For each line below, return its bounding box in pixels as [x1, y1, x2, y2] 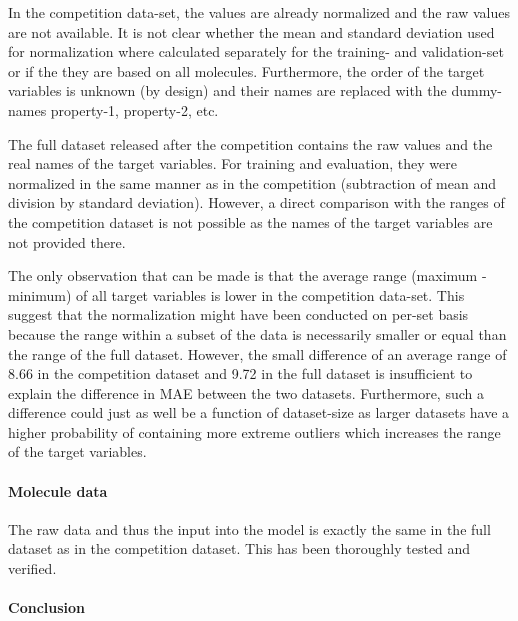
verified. [8, 558, 57, 579]
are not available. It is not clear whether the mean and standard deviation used [8, 21, 495, 42]
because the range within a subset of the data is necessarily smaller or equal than [8, 323, 507, 344]
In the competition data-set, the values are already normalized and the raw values [8, 2, 511, 22]
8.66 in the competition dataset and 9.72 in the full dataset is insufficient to [8, 363, 473, 384]
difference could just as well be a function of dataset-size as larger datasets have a [8, 402, 510, 423]
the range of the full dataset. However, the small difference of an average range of [8, 343, 507, 364]
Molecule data [8, 480, 108, 501]
